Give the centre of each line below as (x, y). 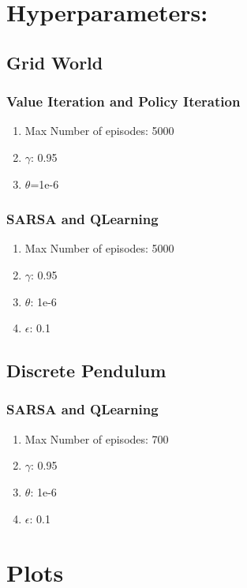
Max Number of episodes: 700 (97, 438)
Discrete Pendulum (86, 371)
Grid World (55, 62)
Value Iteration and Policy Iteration (123, 101)
